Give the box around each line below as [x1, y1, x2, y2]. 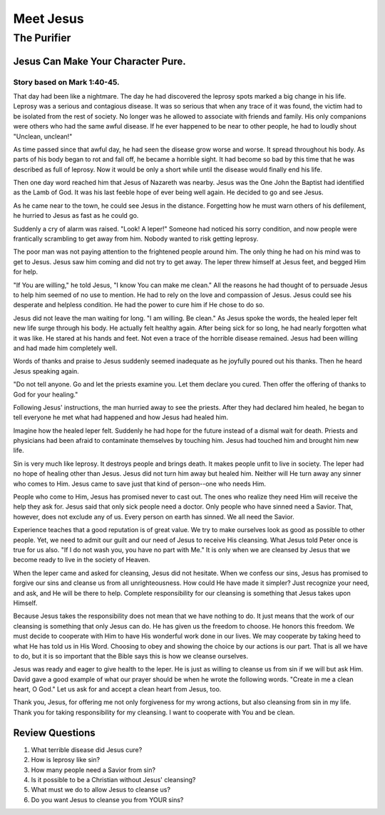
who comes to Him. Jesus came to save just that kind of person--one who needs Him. [13, 479, 267, 488]
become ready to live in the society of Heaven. [13, 556, 150, 564]
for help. [13, 268, 38, 276]
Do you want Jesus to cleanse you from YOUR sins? [31, 795, 184, 804]
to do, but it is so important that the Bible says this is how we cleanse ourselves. [13, 651, 249, 660]
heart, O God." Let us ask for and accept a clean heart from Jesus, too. [13, 685, 222, 694]
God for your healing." [13, 390, 78, 399]
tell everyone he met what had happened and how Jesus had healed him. [13, 413, 229, 421]
